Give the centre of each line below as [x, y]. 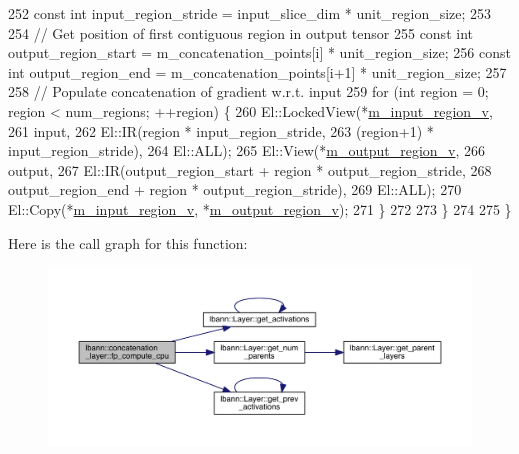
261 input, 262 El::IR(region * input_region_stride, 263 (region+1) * [221, 130]
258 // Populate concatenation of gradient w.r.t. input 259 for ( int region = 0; [248, 91]
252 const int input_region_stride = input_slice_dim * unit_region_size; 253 [250, 13]
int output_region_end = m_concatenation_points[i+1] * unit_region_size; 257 [257, 71]
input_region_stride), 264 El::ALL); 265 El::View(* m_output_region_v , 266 [247, 150]
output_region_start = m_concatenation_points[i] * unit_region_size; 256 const [259, 52]
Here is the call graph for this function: [128, 242]
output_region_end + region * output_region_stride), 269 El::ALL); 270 [235, 189]
